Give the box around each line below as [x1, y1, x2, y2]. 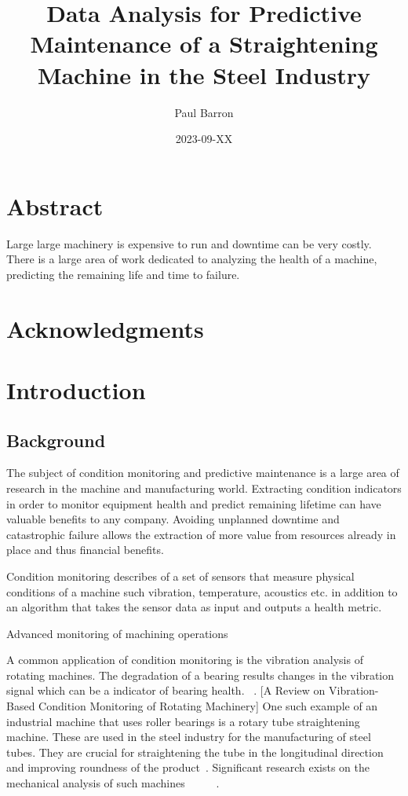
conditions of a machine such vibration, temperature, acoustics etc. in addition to [6, 583, 398, 600]
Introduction [6, 373, 146, 405]
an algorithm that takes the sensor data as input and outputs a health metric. [6, 599, 382, 615]
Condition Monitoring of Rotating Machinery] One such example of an [38, 698, 378, 714]
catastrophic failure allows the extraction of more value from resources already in [6, 526, 396, 542]
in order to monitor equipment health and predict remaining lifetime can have [6, 495, 381, 512]
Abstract [6, 189, 104, 222]
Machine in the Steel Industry [37, 58, 371, 90]
